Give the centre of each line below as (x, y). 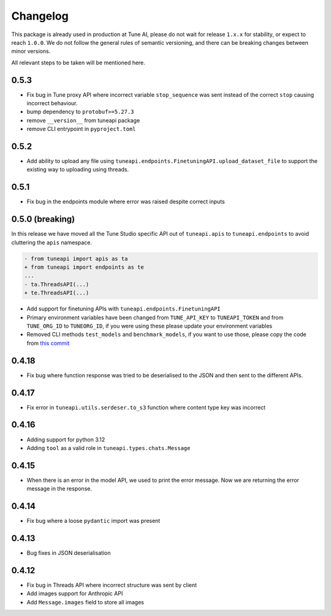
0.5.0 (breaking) (43, 220)
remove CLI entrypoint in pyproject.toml (81, 129)
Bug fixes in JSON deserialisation (69, 553)
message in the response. (59, 489)
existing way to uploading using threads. (78, 170)
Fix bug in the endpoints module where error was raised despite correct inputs (126, 201)
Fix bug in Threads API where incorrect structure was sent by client (112, 585)
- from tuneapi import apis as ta (76, 258)
